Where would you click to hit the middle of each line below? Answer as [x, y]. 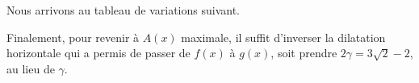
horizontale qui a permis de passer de [98, 53]
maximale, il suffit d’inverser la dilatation [283, 37]
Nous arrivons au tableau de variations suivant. [124, 10]
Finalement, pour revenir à [73, 37]
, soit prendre [304, 53]
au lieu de [31, 68]
